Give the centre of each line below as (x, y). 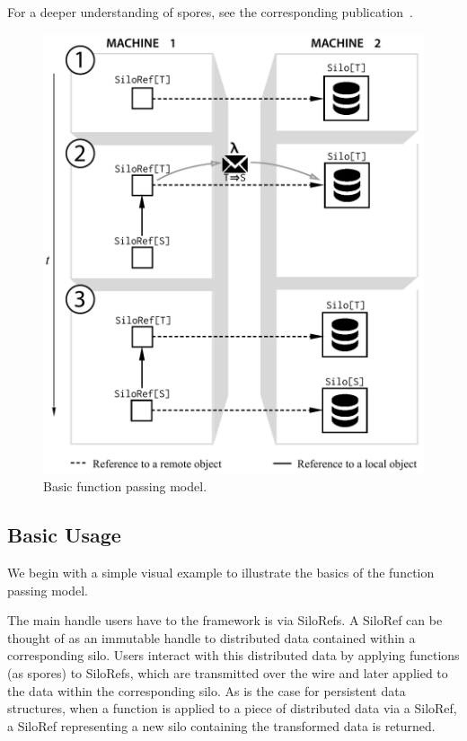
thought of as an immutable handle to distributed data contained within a (211, 637)
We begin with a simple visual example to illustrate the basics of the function (221, 573)
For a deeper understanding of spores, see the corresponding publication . (210, 12)
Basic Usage (64, 535)
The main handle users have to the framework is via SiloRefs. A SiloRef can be (225, 620)
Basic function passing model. (125, 486)
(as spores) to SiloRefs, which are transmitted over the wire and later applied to (228, 672)
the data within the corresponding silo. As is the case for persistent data (207, 690)
